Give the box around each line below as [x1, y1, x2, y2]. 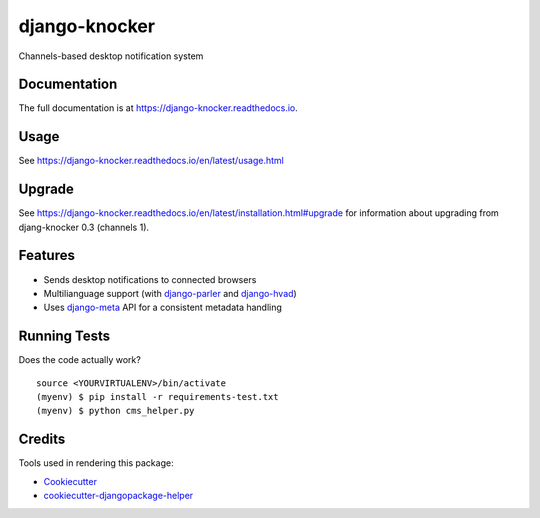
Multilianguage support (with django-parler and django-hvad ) [43, 287, 297, 299]
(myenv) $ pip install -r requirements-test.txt [36, 391, 279, 403]
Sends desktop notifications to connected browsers [43, 273, 257, 285]
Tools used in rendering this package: [18, 457, 174, 469]
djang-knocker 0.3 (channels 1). [18, 221, 150, 233]
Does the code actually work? [18, 354, 142, 366]
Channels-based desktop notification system [18, 50, 204, 62]
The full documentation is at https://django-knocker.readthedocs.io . [18, 102, 299, 114]
